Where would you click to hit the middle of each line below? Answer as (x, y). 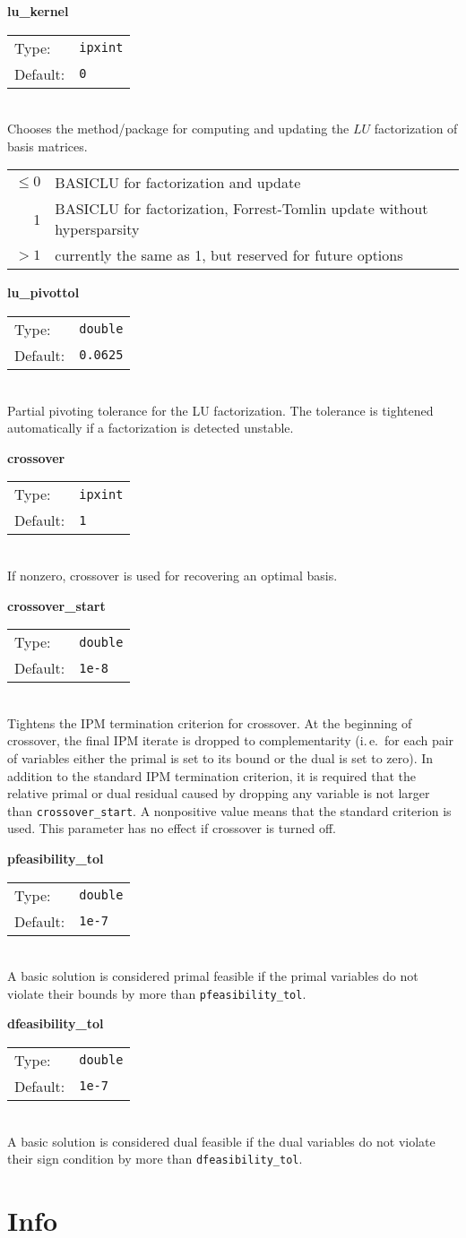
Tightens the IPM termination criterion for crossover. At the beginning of (210, 722)
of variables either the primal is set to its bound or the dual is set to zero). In (220, 757)
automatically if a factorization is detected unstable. (151, 428)
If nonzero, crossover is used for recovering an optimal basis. (173, 575)
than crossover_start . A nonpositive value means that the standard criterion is (229, 810)
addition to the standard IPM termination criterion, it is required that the (212, 775)
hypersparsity (97, 229)
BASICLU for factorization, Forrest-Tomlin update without (242, 209)
